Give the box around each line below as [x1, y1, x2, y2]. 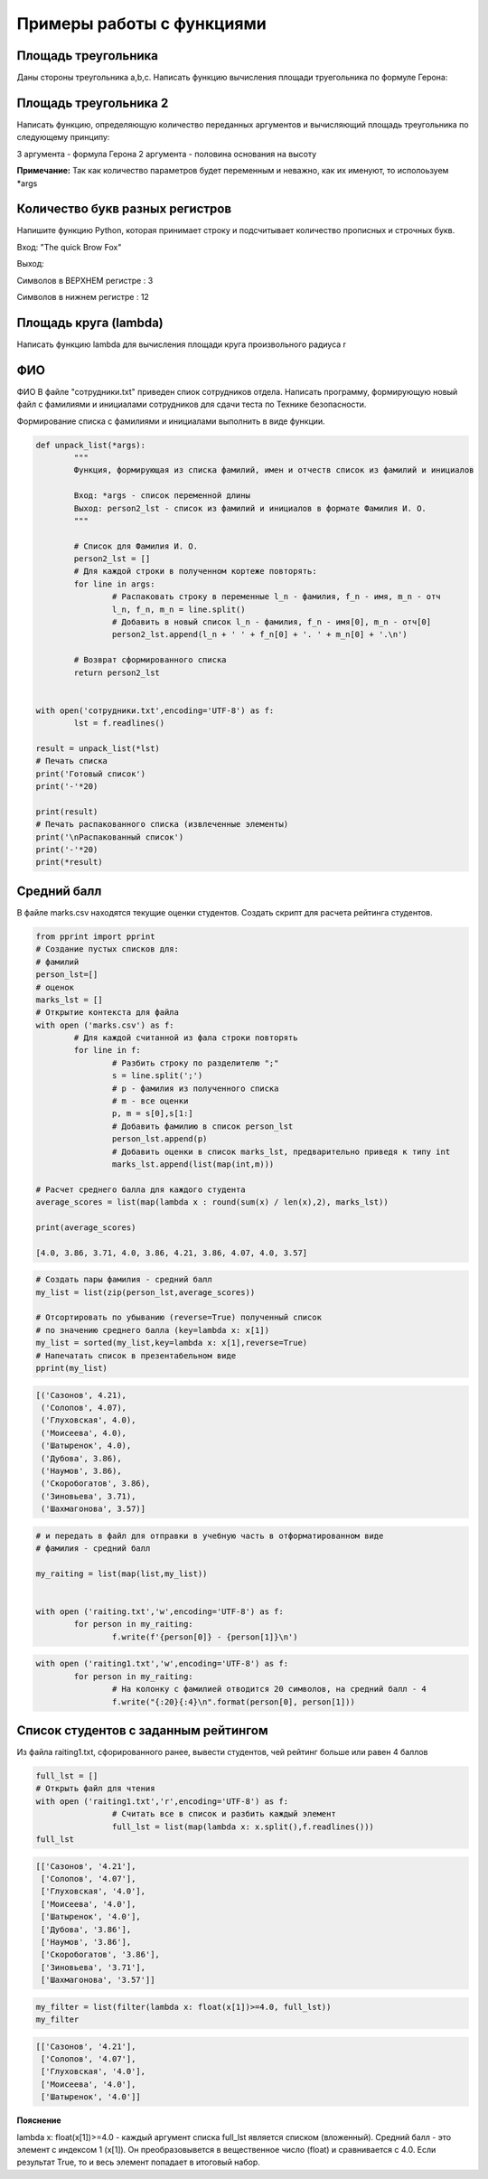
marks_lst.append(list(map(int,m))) [111, 1159, 275, 1169]
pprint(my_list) [35, 1363, 108, 1374]
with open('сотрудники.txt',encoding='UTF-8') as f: [35, 705, 275, 716]
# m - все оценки [111, 1096, 189, 1106]
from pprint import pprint [35, 931, 155, 942]
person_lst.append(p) [111, 1134, 208, 1144]
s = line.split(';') [111, 1071, 203, 1081]
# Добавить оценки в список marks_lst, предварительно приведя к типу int [111, 1146, 451, 1157]
